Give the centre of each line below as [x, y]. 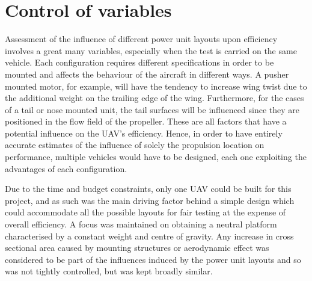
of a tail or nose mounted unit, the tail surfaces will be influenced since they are [152, 109]
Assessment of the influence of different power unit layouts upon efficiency [141, 39]
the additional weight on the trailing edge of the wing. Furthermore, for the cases [154, 98]
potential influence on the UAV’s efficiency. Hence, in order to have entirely [144, 133]
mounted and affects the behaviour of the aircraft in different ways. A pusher [147, 74]
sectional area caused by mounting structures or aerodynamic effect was [137, 248]
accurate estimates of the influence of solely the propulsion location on [135, 145]
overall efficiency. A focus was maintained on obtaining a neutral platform [141, 224]
